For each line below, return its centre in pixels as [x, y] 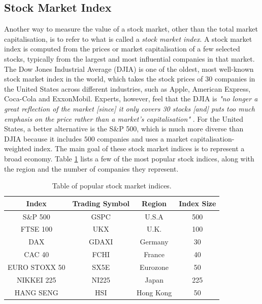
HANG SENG [36, 292]
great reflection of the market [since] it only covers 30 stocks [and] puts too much [129, 108]
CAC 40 [37, 254]
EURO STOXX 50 [37, 267]
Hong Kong [154, 292]
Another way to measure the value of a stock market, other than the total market [131, 29]
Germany [154, 242]
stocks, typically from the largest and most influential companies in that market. [129, 58]
